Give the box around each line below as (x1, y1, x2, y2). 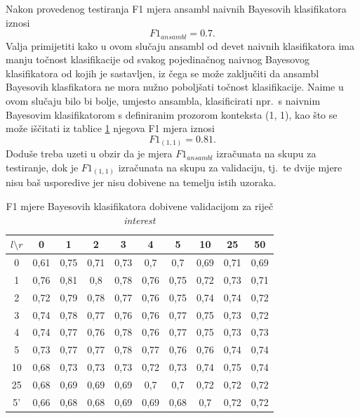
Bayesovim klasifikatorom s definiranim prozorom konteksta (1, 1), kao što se (6, 107, 338, 122)
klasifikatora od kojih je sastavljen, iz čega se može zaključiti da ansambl (6, 65, 319, 80)
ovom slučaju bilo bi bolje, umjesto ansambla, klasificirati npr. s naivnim (6, 93, 321, 108)
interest (124, 212, 156, 227)
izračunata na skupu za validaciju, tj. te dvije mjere (118, 159, 342, 174)
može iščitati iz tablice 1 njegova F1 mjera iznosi (6, 121, 215, 136)
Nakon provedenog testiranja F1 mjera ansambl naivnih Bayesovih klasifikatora (6, 1, 347, 15)
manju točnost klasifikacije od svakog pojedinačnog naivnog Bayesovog (6, 52, 309, 67)
